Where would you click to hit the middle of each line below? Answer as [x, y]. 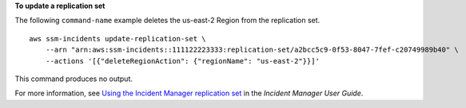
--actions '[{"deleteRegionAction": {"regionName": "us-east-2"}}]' [182, 61]
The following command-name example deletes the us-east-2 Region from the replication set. [167, 21]
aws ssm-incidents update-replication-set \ [118, 39]
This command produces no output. [74, 79]
